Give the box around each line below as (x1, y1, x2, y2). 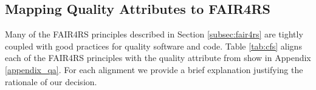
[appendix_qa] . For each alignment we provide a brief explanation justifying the (5, 63, 303, 76)
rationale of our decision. (5, 75, 97, 88)
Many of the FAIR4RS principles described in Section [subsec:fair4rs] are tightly (5, 28, 303, 40)
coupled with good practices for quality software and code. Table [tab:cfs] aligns (5, 39, 302, 52)
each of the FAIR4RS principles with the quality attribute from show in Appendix (5, 51, 311, 64)
